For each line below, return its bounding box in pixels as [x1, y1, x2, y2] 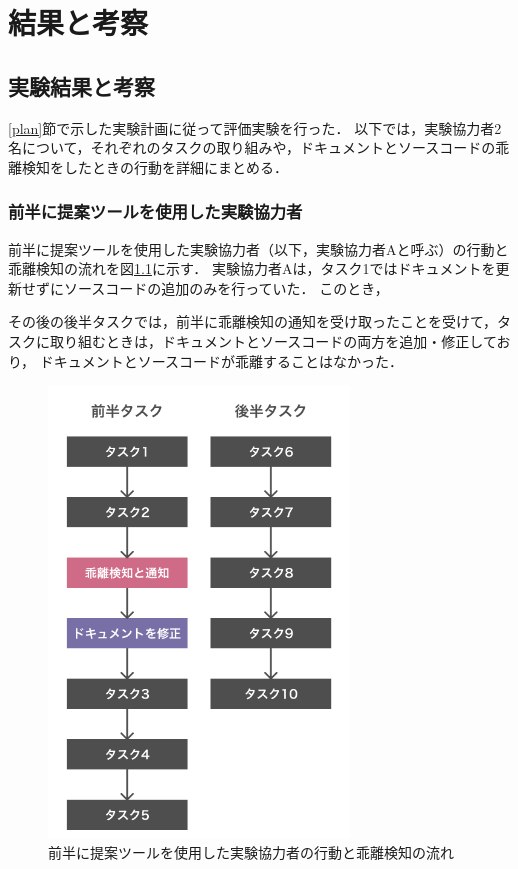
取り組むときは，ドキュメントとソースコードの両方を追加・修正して [49, 330, 497, 351]
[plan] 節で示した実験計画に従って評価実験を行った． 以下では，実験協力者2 [8, 117, 502, 138]
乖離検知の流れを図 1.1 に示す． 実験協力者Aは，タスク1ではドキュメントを [8, 258, 496, 279]
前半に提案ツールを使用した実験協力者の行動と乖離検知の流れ [48, 842, 454, 863]
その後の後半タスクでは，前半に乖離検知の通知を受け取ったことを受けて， [8, 311, 498, 332]
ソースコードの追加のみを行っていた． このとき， [63, 277, 389, 298]
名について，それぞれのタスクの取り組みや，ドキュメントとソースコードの [8, 137, 496, 158]
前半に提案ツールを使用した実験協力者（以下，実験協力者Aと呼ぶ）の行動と [8, 238, 509, 259]
